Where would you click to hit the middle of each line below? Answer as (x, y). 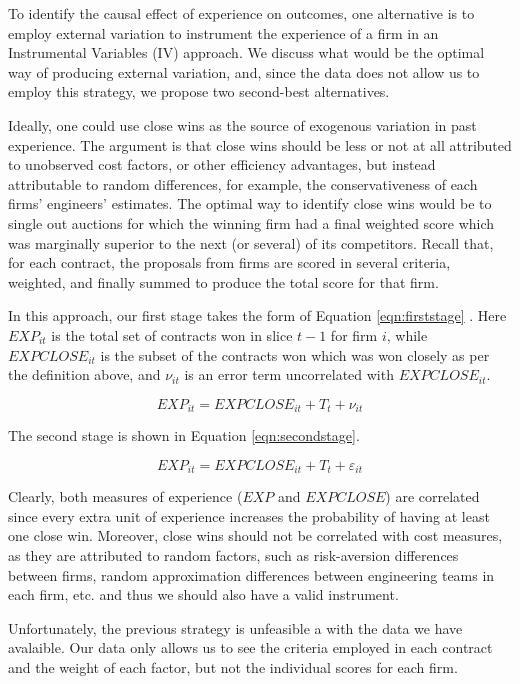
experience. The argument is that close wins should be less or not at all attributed (260, 144)
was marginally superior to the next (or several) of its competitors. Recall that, (251, 242)
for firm (354, 334)
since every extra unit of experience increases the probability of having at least (249, 515)
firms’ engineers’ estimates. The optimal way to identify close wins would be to (250, 203)
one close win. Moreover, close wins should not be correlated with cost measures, (255, 535)
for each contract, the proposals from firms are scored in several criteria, (229, 262)
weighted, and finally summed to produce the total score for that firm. (223, 281)
